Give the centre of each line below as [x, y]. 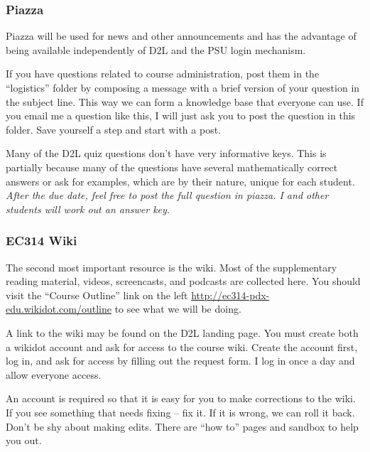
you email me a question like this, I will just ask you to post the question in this [181, 115]
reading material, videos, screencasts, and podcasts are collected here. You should [183, 281]
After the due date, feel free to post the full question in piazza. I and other [167, 195]
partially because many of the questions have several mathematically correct [172, 167]
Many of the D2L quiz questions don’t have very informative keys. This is [166, 153]
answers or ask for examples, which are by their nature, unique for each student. [180, 181]
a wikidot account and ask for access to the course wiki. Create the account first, [182, 346]
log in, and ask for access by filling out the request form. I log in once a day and [180, 361]
